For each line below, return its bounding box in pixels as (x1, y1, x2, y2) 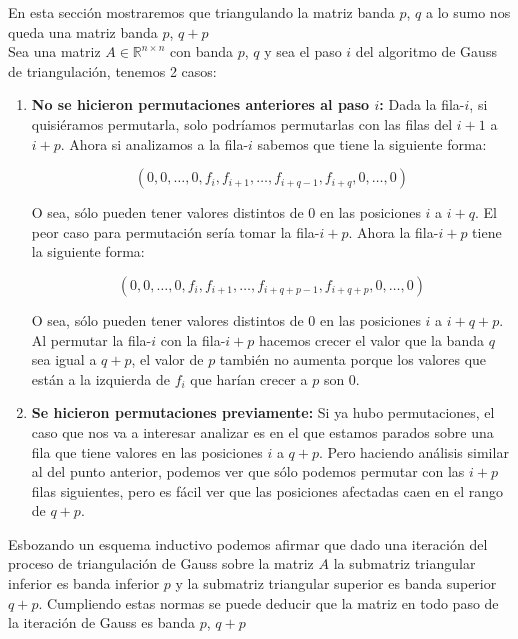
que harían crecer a (190, 368, 308, 389)
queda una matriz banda (8, 21, 158, 42)
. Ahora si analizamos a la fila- (60, 133, 249, 154)
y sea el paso (264, 41, 342, 62)
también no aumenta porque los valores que (219, 349, 487, 370)
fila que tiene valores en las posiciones (31, 441, 263, 462)
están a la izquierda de (31, 368, 170, 389)
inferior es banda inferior (8, 573, 160, 594)
